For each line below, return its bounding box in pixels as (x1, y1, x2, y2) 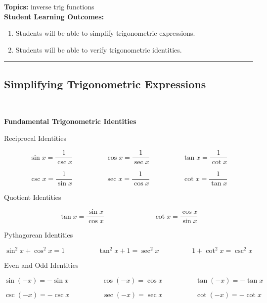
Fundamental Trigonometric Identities (4, 116, 136, 126)
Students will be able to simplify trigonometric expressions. (15, 28, 195, 38)
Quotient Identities (4, 192, 61, 202)
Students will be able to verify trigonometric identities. (15, 44, 182, 55)
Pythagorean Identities (4, 230, 73, 240)
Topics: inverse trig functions (4, 1, 94, 11)
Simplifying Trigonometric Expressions (4, 76, 206, 91)
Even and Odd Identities (4, 260, 79, 270)
